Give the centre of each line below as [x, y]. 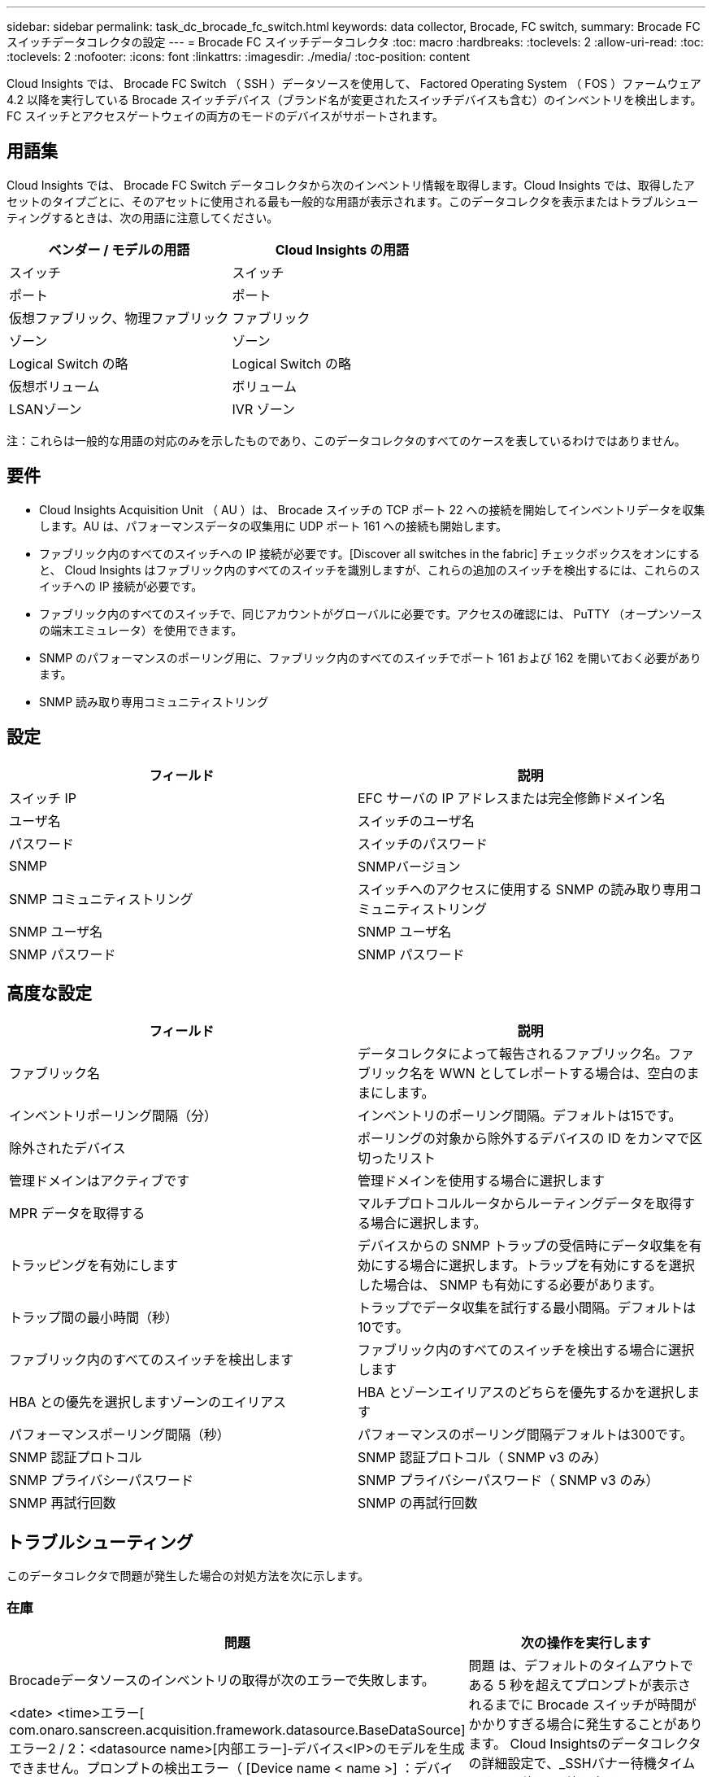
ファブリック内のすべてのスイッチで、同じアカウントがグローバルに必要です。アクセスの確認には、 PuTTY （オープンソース [371, 613]
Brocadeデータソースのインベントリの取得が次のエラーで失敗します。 [222, 1680]
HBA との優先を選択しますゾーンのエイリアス [148, 1402]
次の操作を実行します [586, 1642]
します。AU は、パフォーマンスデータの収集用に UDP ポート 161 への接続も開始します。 [273, 526]
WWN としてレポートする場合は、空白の [563, 1074]
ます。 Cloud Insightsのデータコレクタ [585, 1743]
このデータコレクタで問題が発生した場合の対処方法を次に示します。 [188, 1576]
